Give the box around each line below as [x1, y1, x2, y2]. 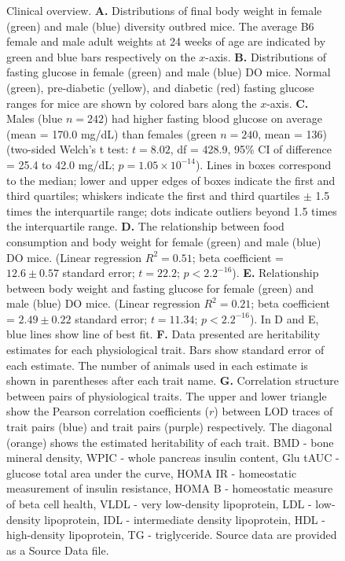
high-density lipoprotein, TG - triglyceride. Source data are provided [6, 526, 337, 543]
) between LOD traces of [214, 403, 333, 419]
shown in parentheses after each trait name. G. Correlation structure [6, 372, 339, 389]
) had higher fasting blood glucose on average [103, 110, 322, 127]
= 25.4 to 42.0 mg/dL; [6, 156, 115, 172]
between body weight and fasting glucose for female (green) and [6, 279, 314, 296]
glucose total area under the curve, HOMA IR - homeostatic [6, 464, 297, 481]
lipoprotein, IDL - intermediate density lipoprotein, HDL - [44, 511, 325, 527]
